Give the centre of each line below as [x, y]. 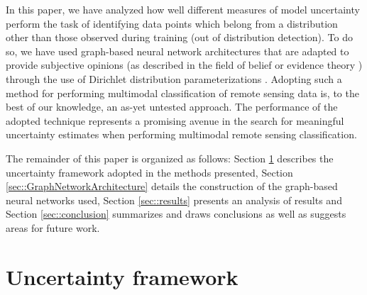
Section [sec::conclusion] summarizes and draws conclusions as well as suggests [176, 214]
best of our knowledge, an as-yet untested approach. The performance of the [172, 107]
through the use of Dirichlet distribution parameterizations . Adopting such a [174, 78]
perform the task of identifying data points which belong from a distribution [172, 23]
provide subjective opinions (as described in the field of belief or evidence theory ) [184, 65]
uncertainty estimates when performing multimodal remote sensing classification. [181, 134]
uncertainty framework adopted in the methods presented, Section [149, 172]
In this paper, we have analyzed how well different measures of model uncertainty [183, 9]
